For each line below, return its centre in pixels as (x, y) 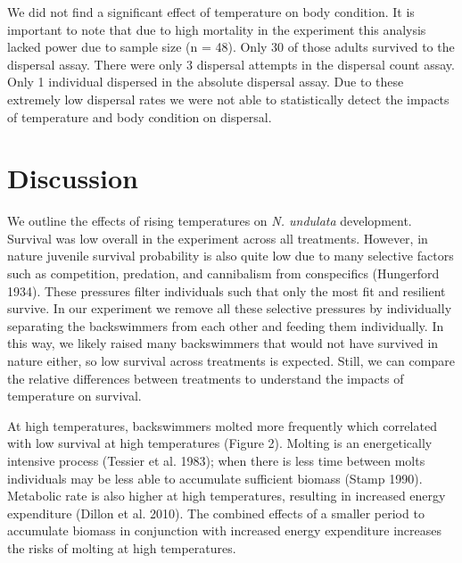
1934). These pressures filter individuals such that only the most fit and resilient (227, 290)
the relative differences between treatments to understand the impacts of (206, 378)
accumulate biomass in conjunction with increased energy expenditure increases (225, 530)
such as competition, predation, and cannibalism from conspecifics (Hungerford (223, 273)
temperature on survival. (74, 396)
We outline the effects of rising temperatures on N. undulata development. (210, 221)
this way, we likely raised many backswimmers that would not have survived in (223, 343)
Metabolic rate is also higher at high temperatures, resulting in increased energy (227, 496)
